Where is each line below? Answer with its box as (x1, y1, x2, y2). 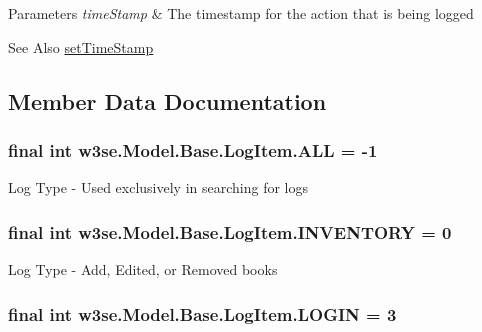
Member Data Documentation (8, 85, 327, 116)
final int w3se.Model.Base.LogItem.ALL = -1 (8, 137, 378, 162)
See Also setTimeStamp (8, 36, 154, 57)
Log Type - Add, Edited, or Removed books (8, 259, 278, 279)
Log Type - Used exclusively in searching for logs (8, 177, 308, 198)
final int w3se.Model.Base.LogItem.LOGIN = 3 (8, 301, 397, 326)
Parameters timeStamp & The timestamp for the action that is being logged (8, 3, 474, 23)
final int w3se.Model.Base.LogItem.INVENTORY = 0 (8, 219, 452, 244)
